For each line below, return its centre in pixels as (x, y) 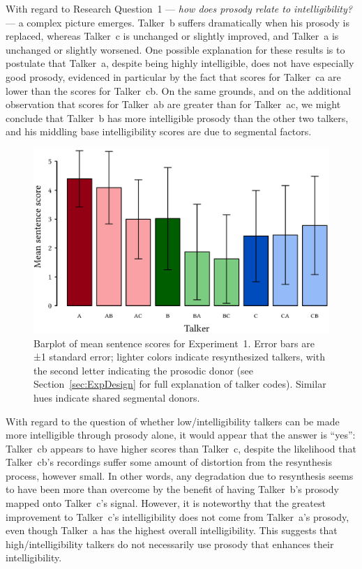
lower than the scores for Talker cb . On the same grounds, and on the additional (179, 90)
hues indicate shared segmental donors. (117, 397)
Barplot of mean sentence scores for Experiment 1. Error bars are (174, 343)
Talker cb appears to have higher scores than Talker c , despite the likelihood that (181, 448)
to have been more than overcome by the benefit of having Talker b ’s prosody (172, 489)
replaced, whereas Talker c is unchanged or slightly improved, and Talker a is (172, 36)
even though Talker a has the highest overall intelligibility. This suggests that (172, 530)
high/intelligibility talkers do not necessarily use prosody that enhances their (170, 544)
